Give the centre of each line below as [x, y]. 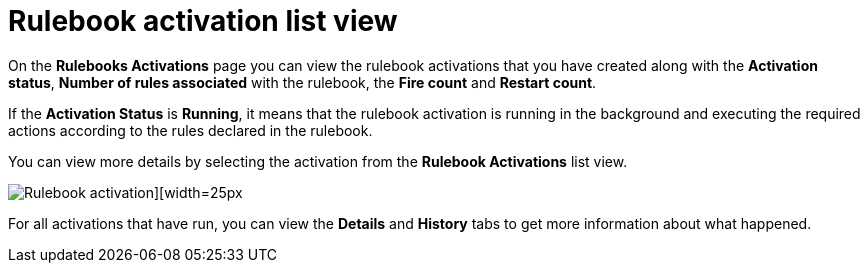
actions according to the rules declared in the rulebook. [190, 130]
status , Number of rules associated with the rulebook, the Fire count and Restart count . [302, 82]
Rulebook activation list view [203, 21]
